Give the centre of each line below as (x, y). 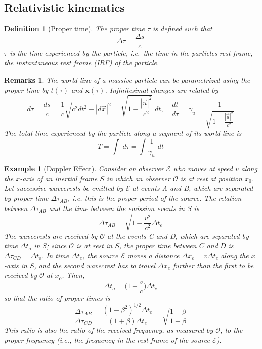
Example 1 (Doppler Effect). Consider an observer (84, 168)
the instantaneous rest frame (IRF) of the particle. (82, 63)
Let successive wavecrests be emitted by (64, 188)
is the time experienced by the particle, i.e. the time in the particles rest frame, (131, 53)
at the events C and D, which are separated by (178, 235)
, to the (232, 330)
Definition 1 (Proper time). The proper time (74, 28)
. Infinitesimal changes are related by (161, 89)
